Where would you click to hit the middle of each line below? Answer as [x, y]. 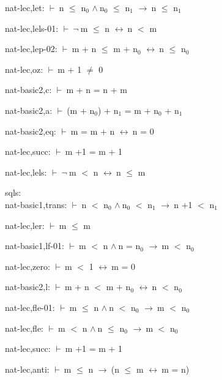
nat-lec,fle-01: [30, 307]
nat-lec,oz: [24, 69]
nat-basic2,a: [29, 110]
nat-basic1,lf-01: [35, 246]
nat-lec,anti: [27, 369]
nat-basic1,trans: [36, 204]
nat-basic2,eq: [31, 131]
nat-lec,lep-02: [31, 49]
